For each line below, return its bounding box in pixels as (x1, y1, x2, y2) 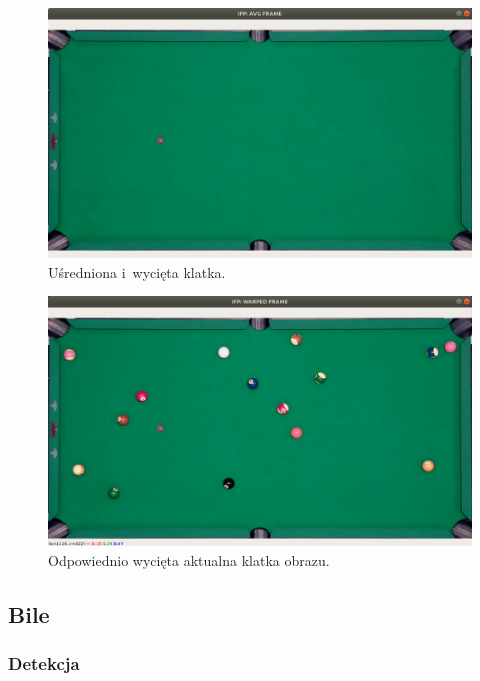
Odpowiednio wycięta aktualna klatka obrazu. (48, 549, 330, 570)
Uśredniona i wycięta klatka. (48, 261, 226, 282)
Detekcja (8, 651, 80, 676)
